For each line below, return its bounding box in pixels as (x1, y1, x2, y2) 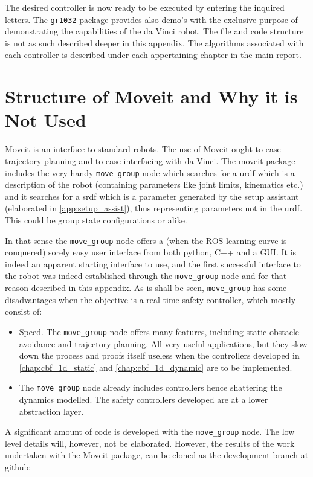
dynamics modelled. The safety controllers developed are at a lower (19, 393, 268, 405)
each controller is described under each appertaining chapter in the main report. (5, 48, 302, 61)
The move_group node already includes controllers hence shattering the (19, 381, 282, 394)
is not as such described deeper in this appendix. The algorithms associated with (5, 36, 304, 49)
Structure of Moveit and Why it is (5, 84, 298, 109)
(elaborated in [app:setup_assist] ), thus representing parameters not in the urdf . (5, 202, 303, 214)
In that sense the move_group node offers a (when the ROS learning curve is (5, 234, 287, 246)
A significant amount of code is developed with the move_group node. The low (5, 425, 295, 438)
